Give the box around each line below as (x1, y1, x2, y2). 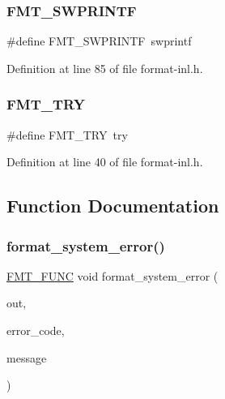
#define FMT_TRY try (6, 126, 128, 143)
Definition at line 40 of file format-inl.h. (6, 153, 203, 170)
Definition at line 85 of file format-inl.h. (6, 59, 203, 76)
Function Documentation (6, 193, 219, 218)
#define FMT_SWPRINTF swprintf (6, 32, 192, 49)
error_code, (6, 322, 65, 338)
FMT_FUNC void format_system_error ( (6, 267, 219, 284)
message (6, 349, 47, 366)
